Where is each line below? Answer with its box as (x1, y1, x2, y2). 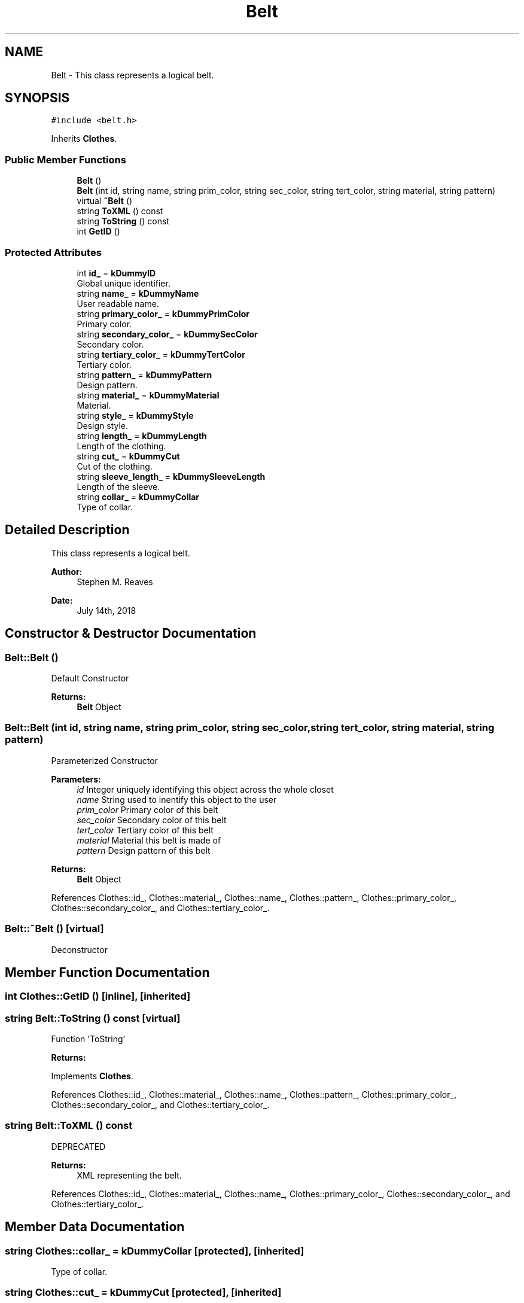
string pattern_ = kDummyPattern (77, 369, 212, 380)
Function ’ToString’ (51, 1034, 126, 1045)
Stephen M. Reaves (77, 576, 153, 587)
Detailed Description (5, 522, 130, 538)
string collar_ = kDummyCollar (77, 491, 200, 502)
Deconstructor (51, 944, 108, 955)
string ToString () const (77, 216, 169, 227)
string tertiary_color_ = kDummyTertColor (77, 349, 245, 360)
